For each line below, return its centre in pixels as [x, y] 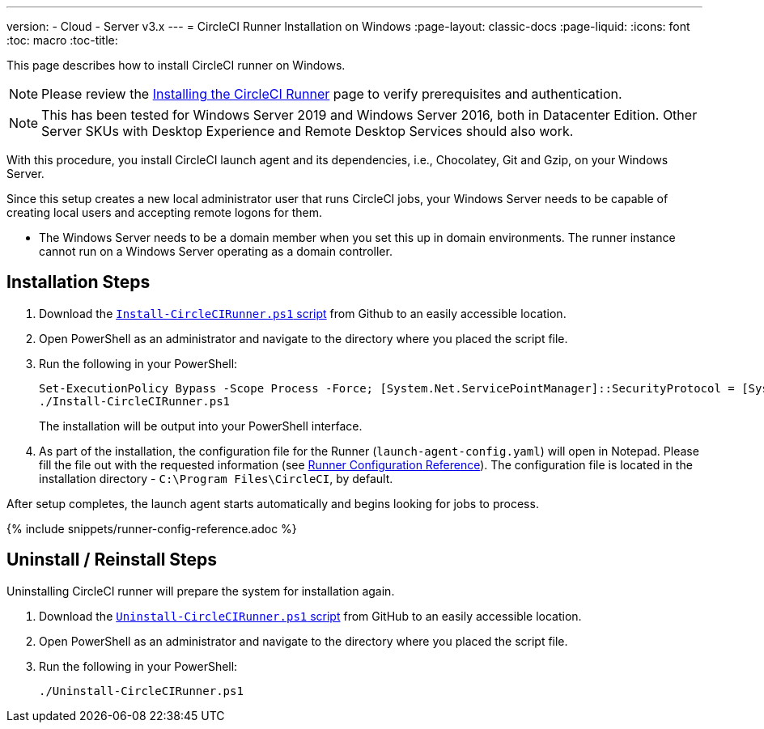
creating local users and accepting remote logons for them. [164, 212]
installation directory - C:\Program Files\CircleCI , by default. [216, 478]
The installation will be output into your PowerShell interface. [201, 426]
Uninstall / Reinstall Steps [112, 560]
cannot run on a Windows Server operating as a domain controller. [216, 251]
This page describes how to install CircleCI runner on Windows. [176, 65]
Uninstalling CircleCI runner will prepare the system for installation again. [201, 591]
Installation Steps [79, 282]
